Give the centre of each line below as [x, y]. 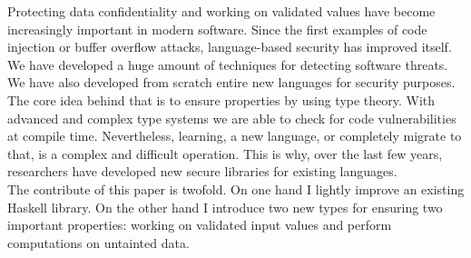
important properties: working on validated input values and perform [200, 225]
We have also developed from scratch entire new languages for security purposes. [231, 82]
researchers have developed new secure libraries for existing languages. [202, 171]
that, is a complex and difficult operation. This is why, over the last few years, [225, 153]
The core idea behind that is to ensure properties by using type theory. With [221, 99]
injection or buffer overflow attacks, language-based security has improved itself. [230, 47]
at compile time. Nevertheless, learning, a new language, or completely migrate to [235, 136]
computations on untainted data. [98, 242]
